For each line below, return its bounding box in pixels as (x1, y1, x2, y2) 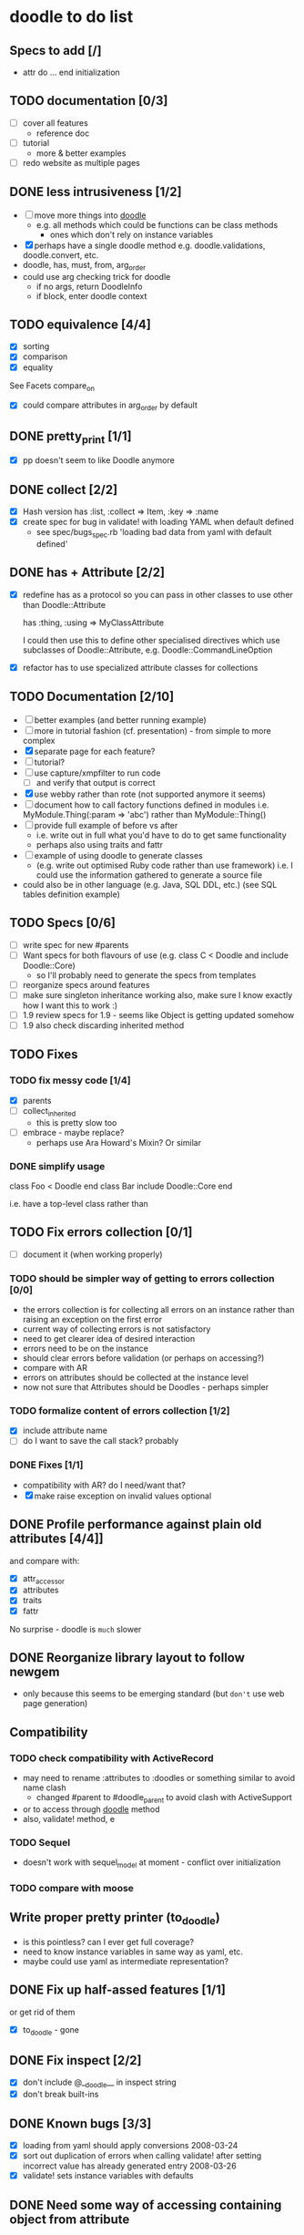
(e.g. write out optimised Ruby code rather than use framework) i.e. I (35, 860, 294, 870)
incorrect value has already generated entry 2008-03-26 (22, 2160, 237, 2171)
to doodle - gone (22, 2024, 80, 2037)
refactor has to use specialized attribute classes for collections (22, 662, 258, 673)
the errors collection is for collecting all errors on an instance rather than (22, 1304, 295, 1315)
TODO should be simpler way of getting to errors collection (9, 1272, 275, 1284)
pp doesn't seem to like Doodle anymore (22, 455, 175, 466)
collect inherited (22, 1105, 76, 1118)
